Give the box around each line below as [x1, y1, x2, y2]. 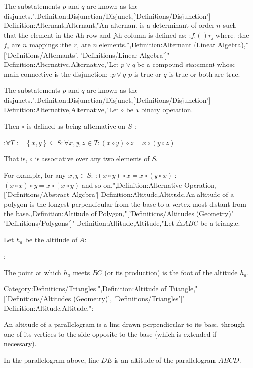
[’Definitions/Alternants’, [4, 49, 79, 60]
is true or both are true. [169, 68, 240, 79]
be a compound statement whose [137, 59, 235, 69]
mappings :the [29, 40, 72, 50]
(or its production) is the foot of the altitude [104, 267, 238, 277]
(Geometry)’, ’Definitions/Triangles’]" [73, 293, 185, 303]
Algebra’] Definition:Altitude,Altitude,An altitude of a [71, 189, 234, 199]
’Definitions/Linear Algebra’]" [80, 49, 170, 60]
